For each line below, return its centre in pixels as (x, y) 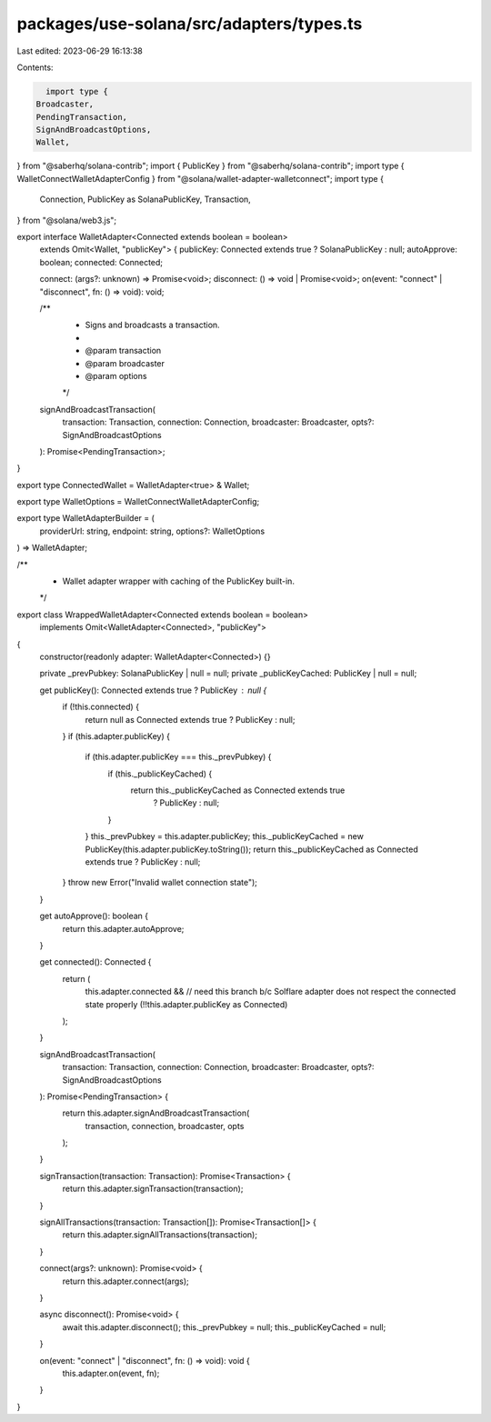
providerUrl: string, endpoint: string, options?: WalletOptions (152, 531)
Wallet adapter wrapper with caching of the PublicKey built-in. (179, 581)
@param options (116, 376)
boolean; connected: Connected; (101, 262)
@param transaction (123, 351)
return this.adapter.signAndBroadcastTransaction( (156, 1113)
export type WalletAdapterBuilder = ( (85, 518)
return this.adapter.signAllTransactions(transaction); (160, 1235)
